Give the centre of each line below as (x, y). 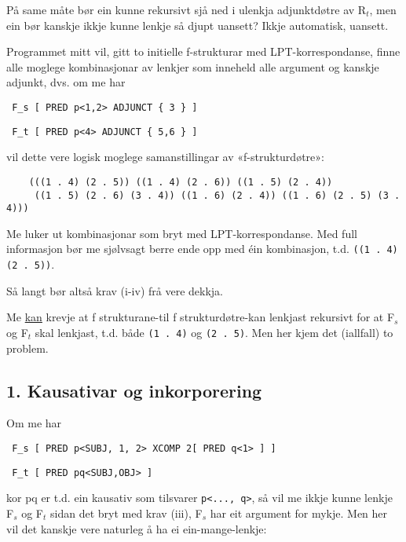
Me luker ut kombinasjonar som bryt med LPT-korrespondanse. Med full (182, 233)
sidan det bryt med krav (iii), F (126, 513)
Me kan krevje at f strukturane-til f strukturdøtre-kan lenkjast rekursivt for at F (201, 317)
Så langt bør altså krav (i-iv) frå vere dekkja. (115, 290)
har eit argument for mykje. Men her (299, 513)
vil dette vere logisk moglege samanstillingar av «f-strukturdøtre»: (165, 157)
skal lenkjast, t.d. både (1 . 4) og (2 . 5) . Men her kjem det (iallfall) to (214, 332)
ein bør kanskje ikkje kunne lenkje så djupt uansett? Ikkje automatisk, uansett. (198, 25)
